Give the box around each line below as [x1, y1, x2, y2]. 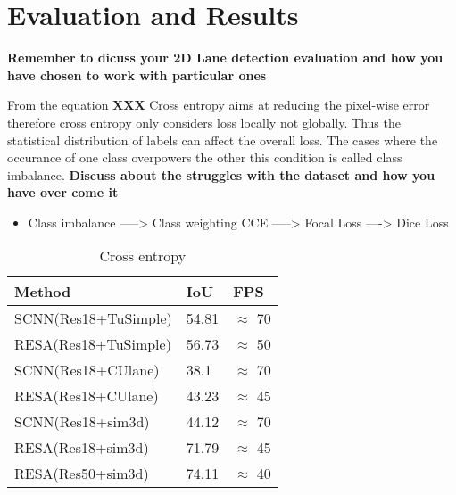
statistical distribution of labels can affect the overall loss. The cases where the [7, 130, 438, 149]
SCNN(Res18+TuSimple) [14, 308, 172, 329]
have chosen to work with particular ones [7, 65, 267, 84]
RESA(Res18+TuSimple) [14, 334, 171, 355]
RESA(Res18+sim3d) [14, 437, 149, 458]
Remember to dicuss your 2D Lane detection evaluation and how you [7, 48, 444, 67]
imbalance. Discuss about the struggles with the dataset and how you [7, 165, 435, 184]
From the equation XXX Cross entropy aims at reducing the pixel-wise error [7, 95, 430, 114]
